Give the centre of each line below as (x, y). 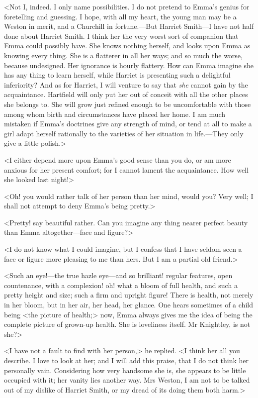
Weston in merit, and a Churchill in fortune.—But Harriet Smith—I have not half (129, 26)
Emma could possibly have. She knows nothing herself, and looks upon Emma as (127, 46)
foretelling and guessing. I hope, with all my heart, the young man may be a (120, 16)
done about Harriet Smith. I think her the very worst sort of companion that (121, 36)
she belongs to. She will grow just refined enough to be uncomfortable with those (128, 104)
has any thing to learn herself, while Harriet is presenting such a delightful (117, 75)
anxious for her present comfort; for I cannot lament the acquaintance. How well (126, 169)
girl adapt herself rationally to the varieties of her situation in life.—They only (124, 133)
